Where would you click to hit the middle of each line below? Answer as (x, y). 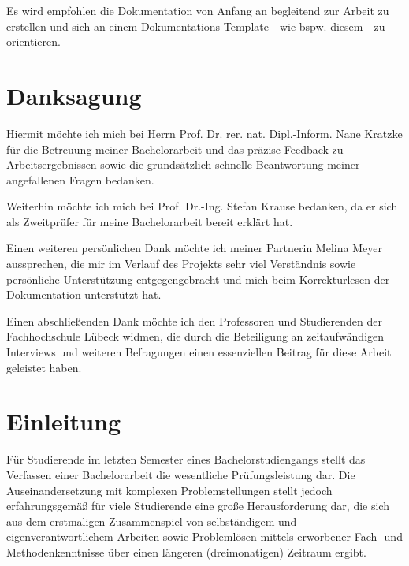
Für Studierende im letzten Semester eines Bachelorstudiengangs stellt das (186, 459)
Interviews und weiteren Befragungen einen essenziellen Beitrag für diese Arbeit (199, 352)
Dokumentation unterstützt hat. (84, 294)
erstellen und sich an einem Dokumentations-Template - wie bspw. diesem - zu (196, 26)
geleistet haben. (44, 367)
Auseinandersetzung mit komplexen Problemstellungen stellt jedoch (169, 490)
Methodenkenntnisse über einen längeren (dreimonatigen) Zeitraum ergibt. (186, 551)
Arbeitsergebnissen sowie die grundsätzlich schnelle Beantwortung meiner (183, 164)
